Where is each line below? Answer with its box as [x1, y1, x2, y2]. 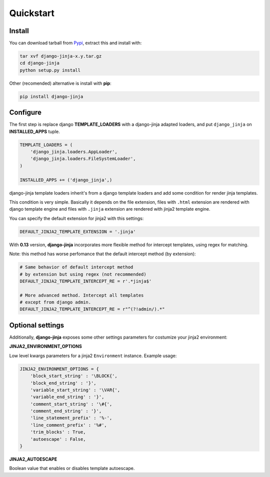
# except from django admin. [19, 299, 91, 305]
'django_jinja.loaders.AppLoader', [30, 149, 117, 155]
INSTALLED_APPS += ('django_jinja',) [19, 177, 112, 183]
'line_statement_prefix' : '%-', [30, 415, 112, 421]
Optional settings [9, 321, 64, 330]
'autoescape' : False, [30, 436, 86, 442]
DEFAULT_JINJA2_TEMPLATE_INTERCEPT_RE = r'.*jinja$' [19, 278, 152, 284]
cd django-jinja [19, 60, 60, 66]
